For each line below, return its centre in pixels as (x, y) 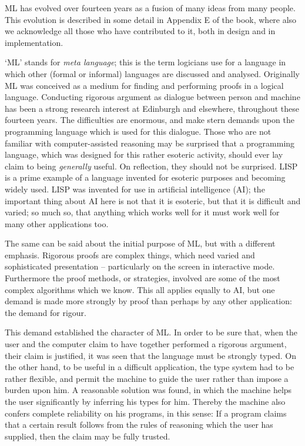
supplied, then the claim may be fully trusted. (88, 436)
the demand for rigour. (46, 312)
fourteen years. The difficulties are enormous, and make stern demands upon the (150, 120)
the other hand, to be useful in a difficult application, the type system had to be (150, 367)
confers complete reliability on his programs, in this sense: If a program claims (146, 413)
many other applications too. (57, 223)
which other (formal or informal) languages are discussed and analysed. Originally (152, 73)
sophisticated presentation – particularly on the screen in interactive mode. (140, 266)
